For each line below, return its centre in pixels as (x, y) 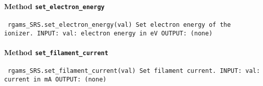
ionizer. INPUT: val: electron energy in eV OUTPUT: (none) (109, 33)
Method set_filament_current (56, 52)
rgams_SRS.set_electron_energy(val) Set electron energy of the (119, 25)
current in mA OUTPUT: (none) (55, 79)
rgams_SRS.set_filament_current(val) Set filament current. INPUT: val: (134, 71)
